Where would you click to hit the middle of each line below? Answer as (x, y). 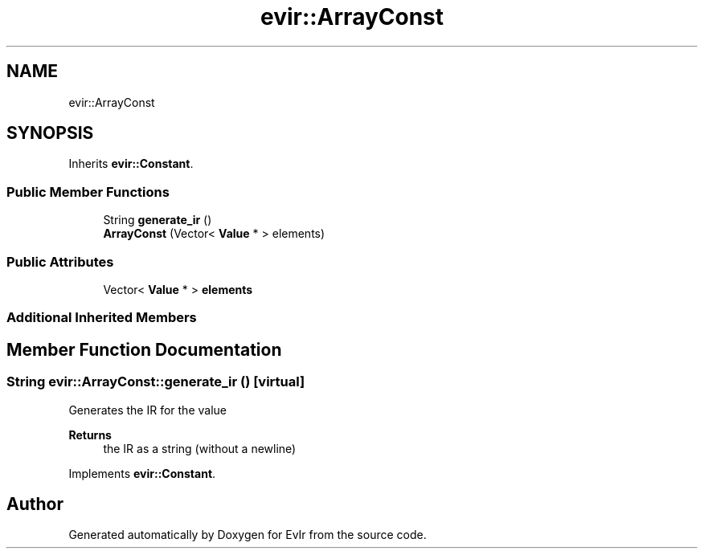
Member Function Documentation (144, 349)
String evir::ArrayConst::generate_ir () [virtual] (156, 382)
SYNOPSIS (50, 133)
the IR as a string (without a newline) (200, 448)
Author (35, 504)
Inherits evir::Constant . (131, 164)
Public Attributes (60, 261)
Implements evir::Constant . (142, 473)
